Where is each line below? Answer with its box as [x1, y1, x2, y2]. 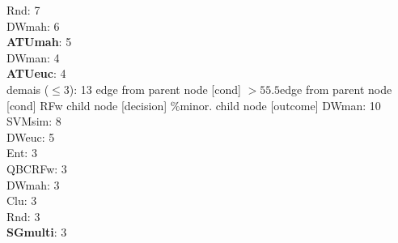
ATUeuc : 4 [6, 65, 66, 82]
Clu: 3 [6, 192, 37, 209]
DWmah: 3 [6, 176, 60, 193]
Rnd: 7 [6, 2, 40, 18]
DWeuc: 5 [6, 128, 55, 145]
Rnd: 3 [6, 207, 40, 224]
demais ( [6, 80, 49, 97]
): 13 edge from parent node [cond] [69, 80, 241, 97]
